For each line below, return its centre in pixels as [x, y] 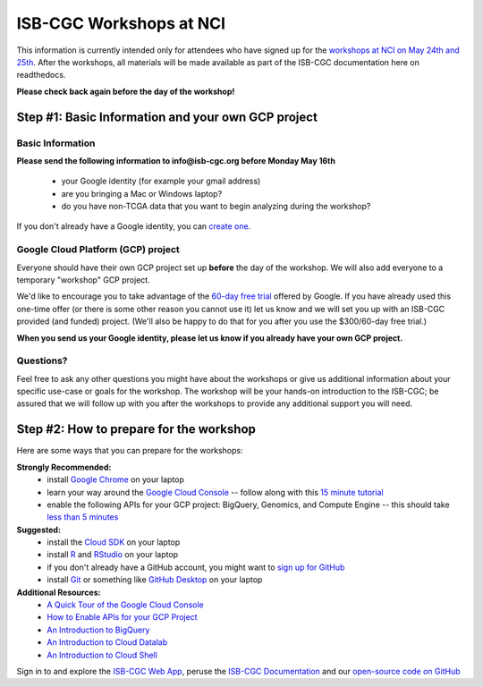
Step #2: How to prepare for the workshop [136, 429]
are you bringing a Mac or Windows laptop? [142, 193]
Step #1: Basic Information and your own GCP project [167, 117]
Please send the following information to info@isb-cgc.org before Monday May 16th [176, 160]
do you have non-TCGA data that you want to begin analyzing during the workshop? [216, 207]
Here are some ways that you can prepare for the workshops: [130, 451]
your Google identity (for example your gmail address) [161, 181]
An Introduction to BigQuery [98, 630]
